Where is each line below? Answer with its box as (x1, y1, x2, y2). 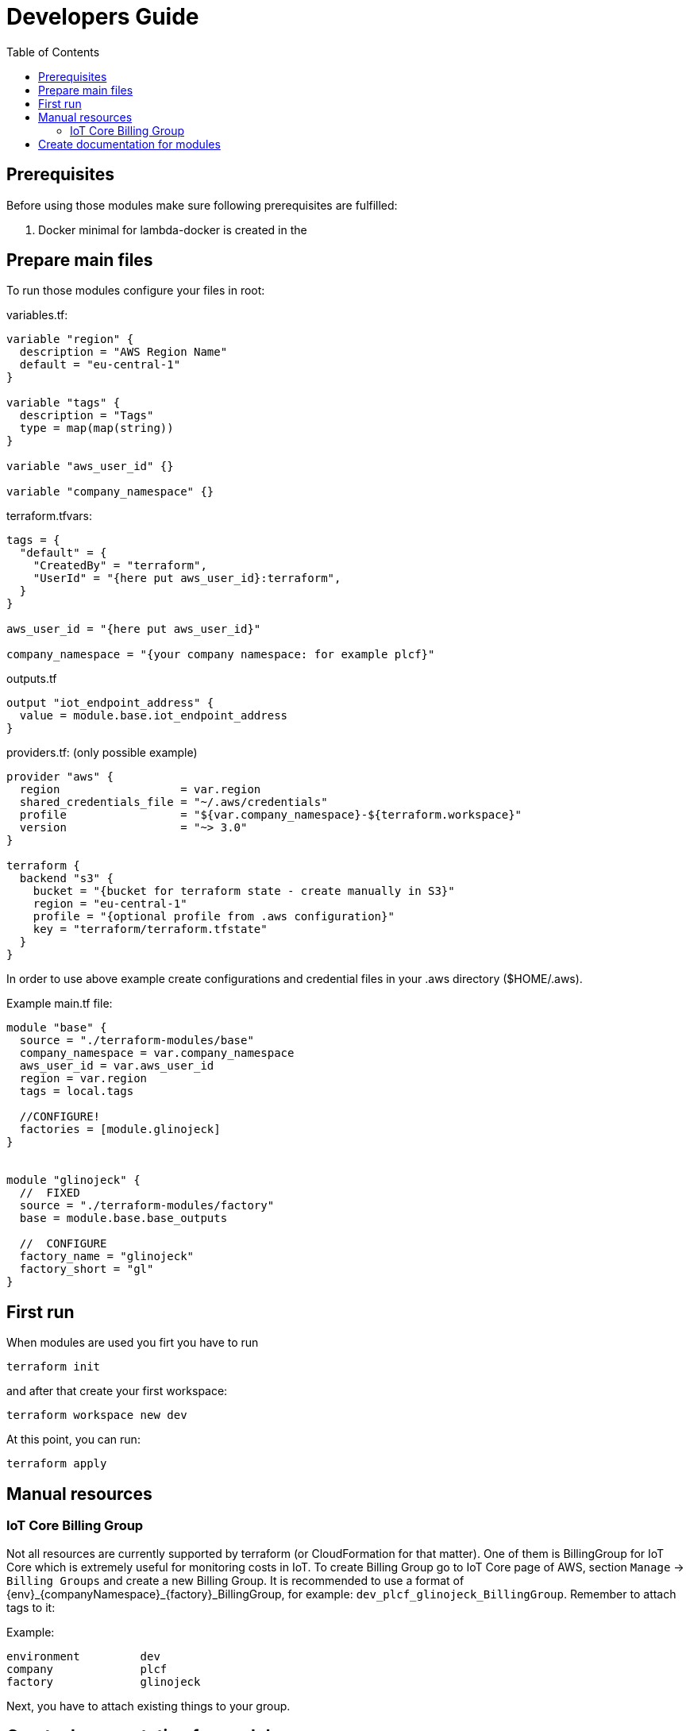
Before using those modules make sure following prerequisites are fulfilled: (6, 198, 398, 212)
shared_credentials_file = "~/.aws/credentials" (19, 796, 328, 809)
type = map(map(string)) (19, 422, 174, 435)
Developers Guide (6, 3, 199, 30)
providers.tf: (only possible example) (6, 746, 198, 760)
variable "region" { (6, 333, 134, 346)
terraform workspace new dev (6, 1409, 187, 1422)
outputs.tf (6, 672, 57, 686)
